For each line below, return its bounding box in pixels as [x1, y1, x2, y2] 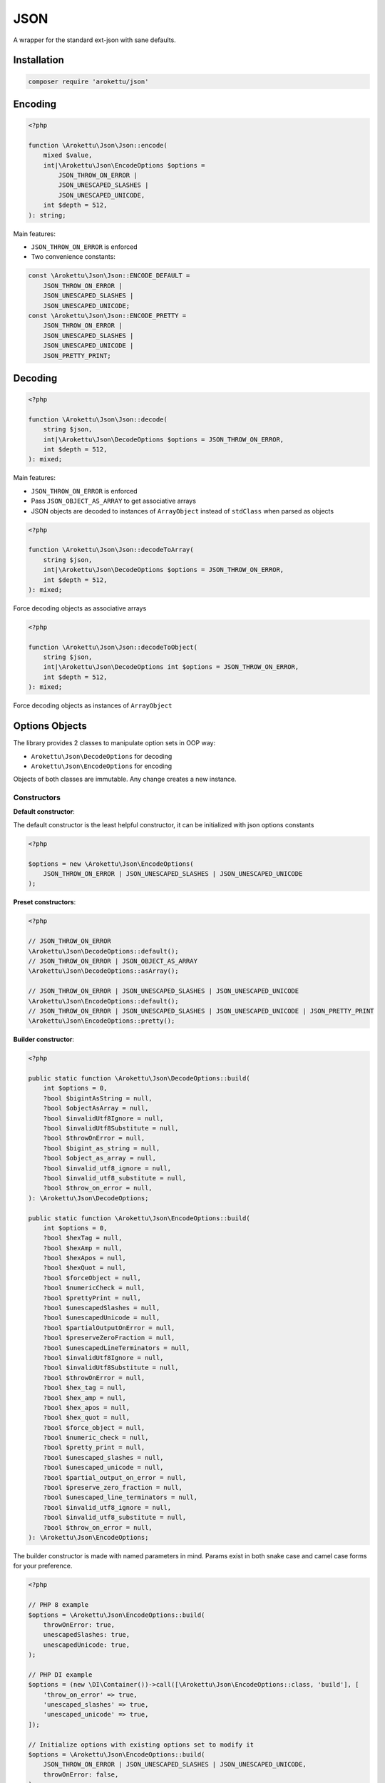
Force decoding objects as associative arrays [13, 603, 147, 613]
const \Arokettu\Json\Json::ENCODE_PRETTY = [28, 311, 187, 320]
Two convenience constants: [31, 252, 115, 261]
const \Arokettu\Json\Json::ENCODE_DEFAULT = [28, 272, 190, 280]
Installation [13, 54, 64, 66]
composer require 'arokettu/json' [28, 77, 149, 86]
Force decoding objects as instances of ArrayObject [13, 701, 173, 710]
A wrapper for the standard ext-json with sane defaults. [13, 36, 176, 44]
